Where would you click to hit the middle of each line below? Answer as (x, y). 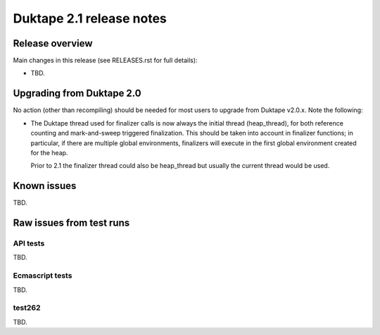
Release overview (53, 43)
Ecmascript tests (43, 276)
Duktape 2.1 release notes (90, 18)
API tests (29, 243)
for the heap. (49, 152)
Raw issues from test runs (71, 223)
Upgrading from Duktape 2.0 (77, 93)
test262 (27, 308)
